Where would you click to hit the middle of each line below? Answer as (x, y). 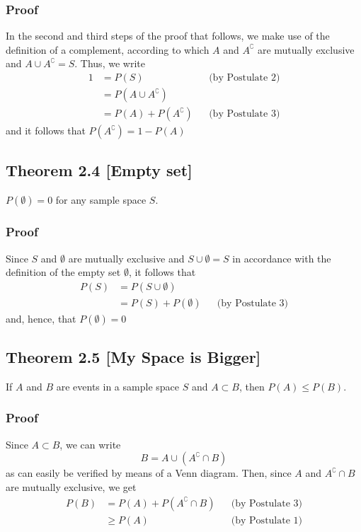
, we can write (90, 444)
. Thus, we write (110, 63)
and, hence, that (41, 318)
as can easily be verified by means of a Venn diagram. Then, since (149, 473)
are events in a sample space (118, 386)
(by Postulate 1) (267, 520)
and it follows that (46, 131)
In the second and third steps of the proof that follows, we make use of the (168, 36)
